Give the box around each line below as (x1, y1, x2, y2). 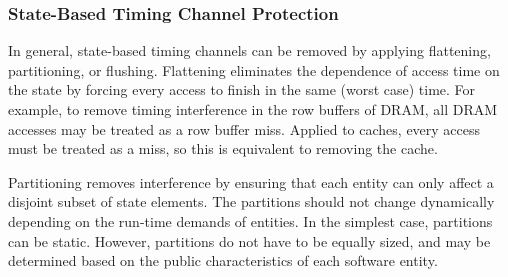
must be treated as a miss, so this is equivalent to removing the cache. (8, 138, 438, 159)
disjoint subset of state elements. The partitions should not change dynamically (8, 191, 495, 212)
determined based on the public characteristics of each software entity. (8, 250, 438, 271)
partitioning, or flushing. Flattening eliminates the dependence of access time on (8, 59, 500, 80)
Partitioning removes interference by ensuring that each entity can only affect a (8, 171, 494, 192)
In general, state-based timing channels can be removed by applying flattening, (8, 40, 491, 61)
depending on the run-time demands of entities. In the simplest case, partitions (8, 210, 493, 231)
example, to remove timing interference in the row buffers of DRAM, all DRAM (8, 99, 498, 119)
